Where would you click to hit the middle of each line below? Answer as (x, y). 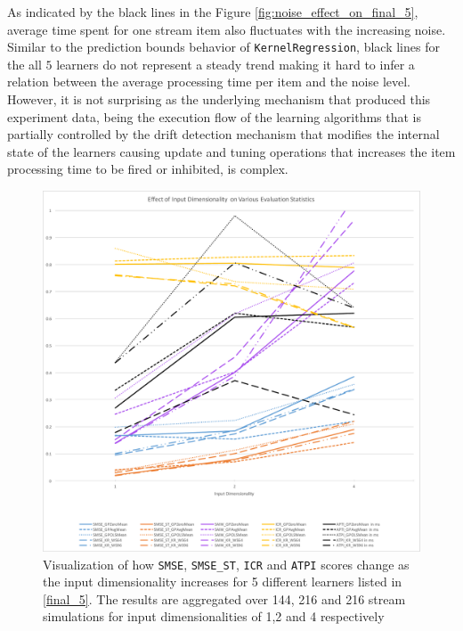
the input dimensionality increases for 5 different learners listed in (223, 582)
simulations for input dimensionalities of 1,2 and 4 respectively (214, 616)
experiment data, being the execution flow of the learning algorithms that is (215, 116)
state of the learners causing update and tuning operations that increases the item (231, 151)
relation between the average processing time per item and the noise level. (209, 82)
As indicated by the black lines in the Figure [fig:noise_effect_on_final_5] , (213, 12)
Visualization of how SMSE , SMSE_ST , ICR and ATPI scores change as (226, 564)
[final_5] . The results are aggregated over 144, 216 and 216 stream (224, 598)
